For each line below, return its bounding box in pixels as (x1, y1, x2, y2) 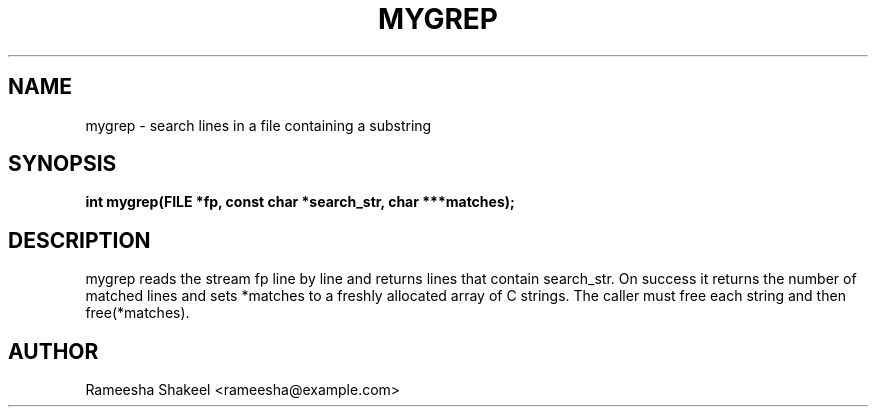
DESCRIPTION (8, 227, 151, 253)
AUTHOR (8, 338, 99, 364)
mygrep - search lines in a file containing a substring (85, 116, 432, 134)
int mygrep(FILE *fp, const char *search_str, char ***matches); (85, 193, 515, 211)
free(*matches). (85, 304, 190, 322)
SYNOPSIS (8, 151, 117, 177)
